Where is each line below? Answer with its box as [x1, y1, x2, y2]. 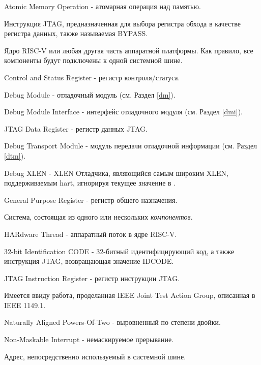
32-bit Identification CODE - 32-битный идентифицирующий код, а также [4, 246, 235, 256]
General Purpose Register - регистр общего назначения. [4, 194, 178, 205]
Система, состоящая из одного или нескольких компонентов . [4, 211, 193, 222]
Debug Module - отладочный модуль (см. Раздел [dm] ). [4, 89, 176, 100]
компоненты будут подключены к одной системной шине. [4, 55, 183, 66]
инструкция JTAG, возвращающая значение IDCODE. [4, 256, 174, 266]
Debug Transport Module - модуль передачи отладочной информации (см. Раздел [4, 140, 257, 151]
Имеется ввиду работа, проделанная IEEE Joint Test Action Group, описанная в [4, 290, 255, 300]
